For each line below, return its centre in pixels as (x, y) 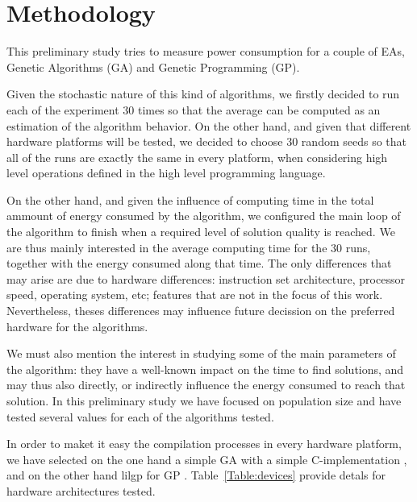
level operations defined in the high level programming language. (166, 173)
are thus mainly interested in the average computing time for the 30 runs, (189, 247)
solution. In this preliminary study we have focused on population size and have (204, 400)
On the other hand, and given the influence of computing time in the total (190, 199)
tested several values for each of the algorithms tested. (140, 416)
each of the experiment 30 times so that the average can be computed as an (194, 109)
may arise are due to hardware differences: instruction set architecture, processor (206, 278)
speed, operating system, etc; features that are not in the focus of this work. (195, 295)
